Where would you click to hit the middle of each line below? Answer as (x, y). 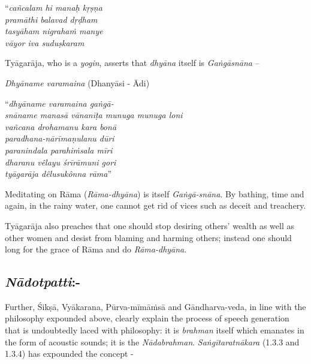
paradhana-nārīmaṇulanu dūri (60, 138)
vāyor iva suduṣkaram (45, 42)
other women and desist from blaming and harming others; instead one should (148, 237)
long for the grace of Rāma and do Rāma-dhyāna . (96, 249)
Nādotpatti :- (43, 282)
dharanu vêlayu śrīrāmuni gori (61, 162)
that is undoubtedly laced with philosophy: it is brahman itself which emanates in (155, 330)
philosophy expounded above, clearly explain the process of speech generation (147, 318)
